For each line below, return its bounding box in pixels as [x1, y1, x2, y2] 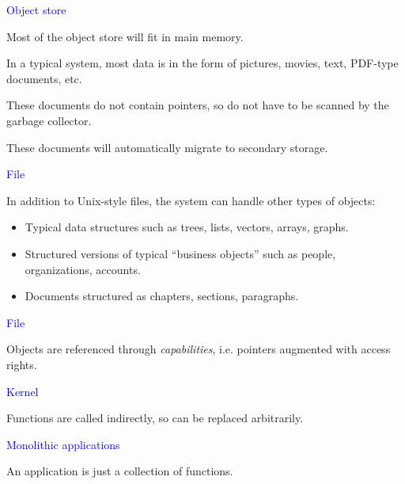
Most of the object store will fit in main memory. [6, 28, 244, 44]
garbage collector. [6, 112, 92, 128]
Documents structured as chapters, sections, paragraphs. [25, 288, 299, 304]
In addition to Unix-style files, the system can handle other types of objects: [6, 192, 376, 208]
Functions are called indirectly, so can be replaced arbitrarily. [6, 410, 304, 426]
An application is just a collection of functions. [6, 463, 233, 479]
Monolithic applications [6, 436, 120, 452]
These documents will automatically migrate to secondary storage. [6, 139, 328, 155]
